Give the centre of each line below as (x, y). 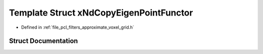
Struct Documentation (43, 41)
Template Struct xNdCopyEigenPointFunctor (101, 13)
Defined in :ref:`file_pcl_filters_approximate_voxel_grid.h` (78, 27)
